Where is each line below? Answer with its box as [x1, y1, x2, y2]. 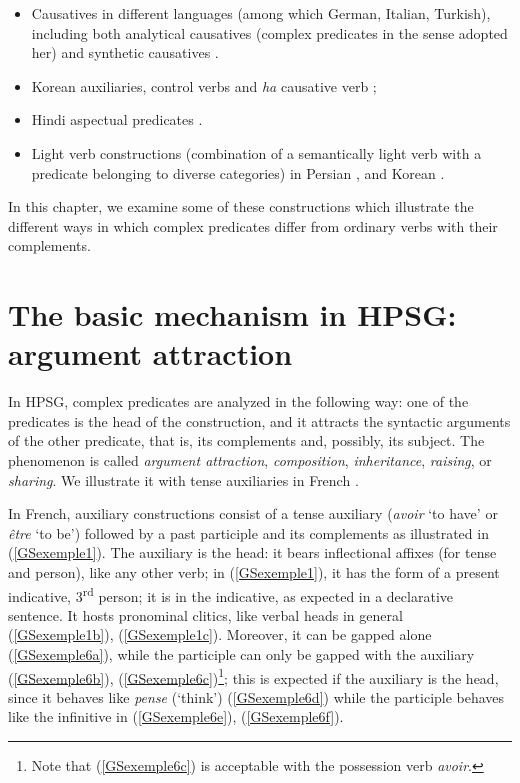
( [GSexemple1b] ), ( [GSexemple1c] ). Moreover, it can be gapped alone [8, 624, 432, 645]
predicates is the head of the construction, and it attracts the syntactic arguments [8, 410, 511, 431]
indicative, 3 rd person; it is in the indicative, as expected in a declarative [8, 582, 453, 606]
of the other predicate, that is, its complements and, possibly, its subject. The [8, 430, 485, 451]
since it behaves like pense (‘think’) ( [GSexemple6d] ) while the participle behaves [8, 686, 505, 707]
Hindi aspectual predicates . [31, 109, 203, 130]
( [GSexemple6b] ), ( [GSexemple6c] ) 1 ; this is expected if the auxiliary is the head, [8, 664, 499, 688]
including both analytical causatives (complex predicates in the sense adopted [31, 22, 508, 43]
